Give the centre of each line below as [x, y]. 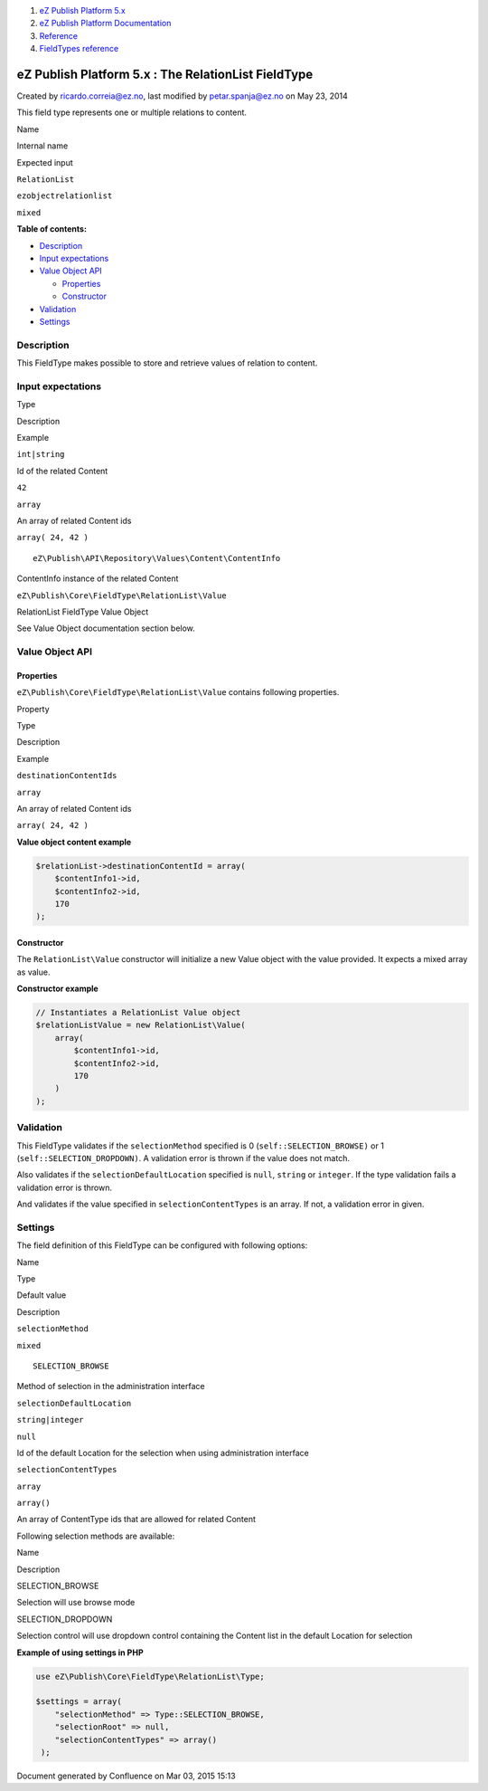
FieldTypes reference [79, 49]
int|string [41, 454]
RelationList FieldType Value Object [83, 612]
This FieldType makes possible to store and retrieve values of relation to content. [167, 363]
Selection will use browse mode [76, 1603]
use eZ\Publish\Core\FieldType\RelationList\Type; [150, 1676]
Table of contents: [52, 229]
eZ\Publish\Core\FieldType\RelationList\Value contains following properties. [178, 692]
